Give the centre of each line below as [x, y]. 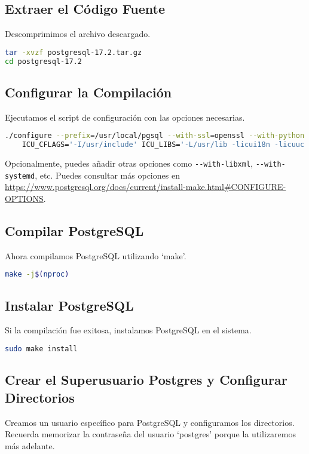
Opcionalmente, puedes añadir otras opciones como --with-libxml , [129, 163]
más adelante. [30, 445]
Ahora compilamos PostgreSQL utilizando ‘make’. [96, 255]
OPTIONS [24, 198]
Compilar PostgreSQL [74, 230]
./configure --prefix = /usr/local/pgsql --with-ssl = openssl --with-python [155, 136]
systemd [20, 176]
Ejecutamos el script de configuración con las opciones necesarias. [125, 117]
